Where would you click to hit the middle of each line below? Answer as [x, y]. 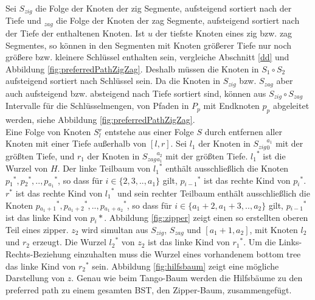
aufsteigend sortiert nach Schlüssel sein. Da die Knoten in [113, 81]
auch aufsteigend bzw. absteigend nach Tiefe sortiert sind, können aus [136, 93]
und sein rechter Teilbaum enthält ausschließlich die [214, 193]
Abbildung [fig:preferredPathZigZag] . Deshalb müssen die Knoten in [132, 68]
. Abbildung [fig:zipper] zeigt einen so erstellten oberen [206, 218]
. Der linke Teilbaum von [104, 168]
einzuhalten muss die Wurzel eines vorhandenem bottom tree [187, 254]
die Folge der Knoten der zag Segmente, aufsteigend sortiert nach [178, 20]
